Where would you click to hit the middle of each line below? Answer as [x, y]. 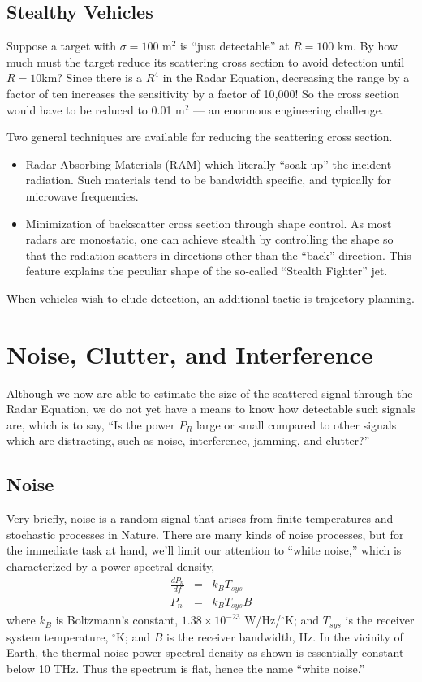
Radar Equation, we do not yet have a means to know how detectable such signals [211, 409]
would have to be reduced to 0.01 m [96, 109]
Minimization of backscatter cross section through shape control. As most [209, 223]
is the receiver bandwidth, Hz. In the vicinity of [284, 636]
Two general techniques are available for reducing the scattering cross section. [200, 137]
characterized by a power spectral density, [111, 566]
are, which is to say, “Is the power [91, 424]
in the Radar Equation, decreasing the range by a [286, 78]
